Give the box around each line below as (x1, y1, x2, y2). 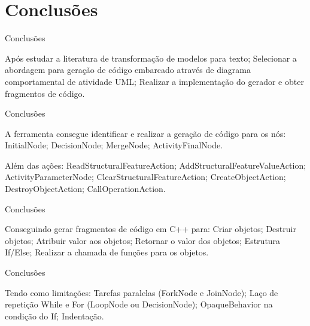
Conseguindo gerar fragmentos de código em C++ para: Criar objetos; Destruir (5, 223, 296, 235)
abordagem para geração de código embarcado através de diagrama (5, 63, 251, 76)
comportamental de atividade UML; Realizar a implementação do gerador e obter (5, 75, 304, 87)
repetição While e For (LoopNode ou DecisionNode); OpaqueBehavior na (5, 298, 273, 310)
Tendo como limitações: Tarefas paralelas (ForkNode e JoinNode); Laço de (5, 286, 278, 298)
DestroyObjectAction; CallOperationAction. (5, 182, 166, 195)
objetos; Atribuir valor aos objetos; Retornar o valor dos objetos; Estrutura (5, 234, 281, 246)
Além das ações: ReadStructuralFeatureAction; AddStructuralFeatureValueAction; (5, 159, 306, 171)
